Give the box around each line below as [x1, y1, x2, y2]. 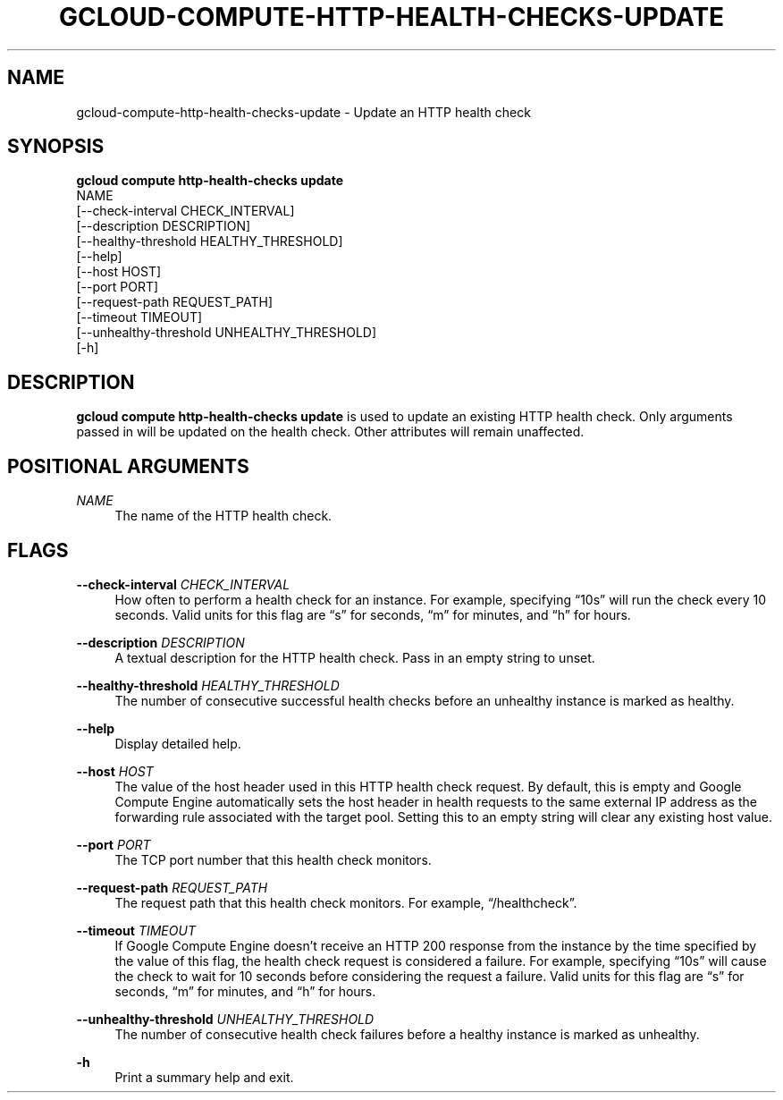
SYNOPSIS [7, 135, 105, 158]
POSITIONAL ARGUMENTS [7, 454, 249, 478]
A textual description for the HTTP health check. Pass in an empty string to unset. [114, 649, 595, 665]
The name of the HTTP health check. [114, 508, 333, 524]
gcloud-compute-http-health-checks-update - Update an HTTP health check [76, 104, 531, 120]
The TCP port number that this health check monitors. [114, 851, 432, 867]
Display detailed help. [114, 735, 241, 751]
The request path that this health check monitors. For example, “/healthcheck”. [114, 894, 577, 910]
